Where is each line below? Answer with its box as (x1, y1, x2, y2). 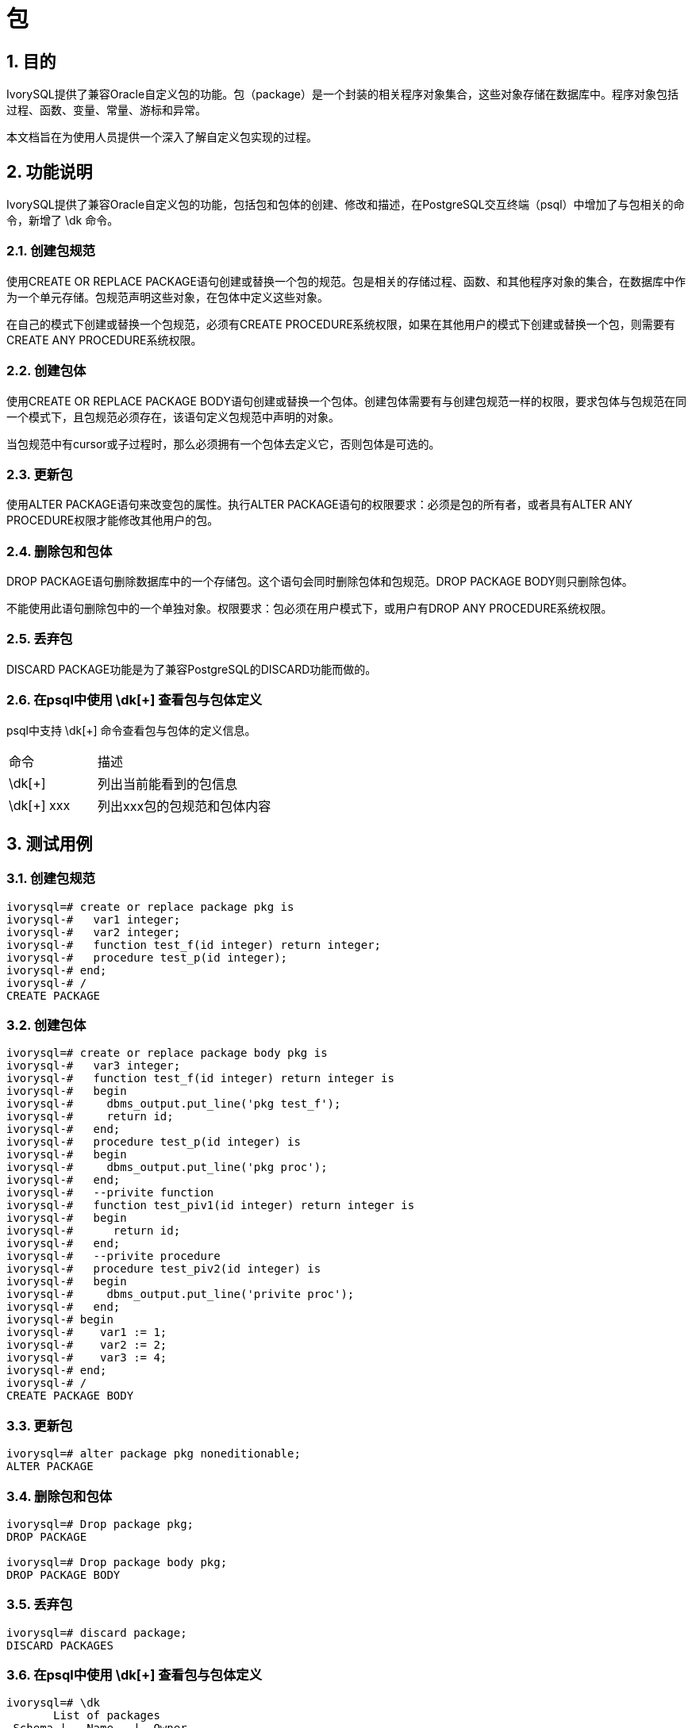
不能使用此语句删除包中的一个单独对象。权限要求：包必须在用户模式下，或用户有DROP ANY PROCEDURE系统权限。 (6, 601, 613, 616)
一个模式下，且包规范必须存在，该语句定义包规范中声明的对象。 (6, 409, 340, 424)
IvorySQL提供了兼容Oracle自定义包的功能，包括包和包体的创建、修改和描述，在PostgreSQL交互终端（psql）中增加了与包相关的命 (6, 198, 685, 212)
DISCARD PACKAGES (6, 1638, 113, 1652)
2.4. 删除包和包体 (6, 543, 113, 559)
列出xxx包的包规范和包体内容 (98, 797, 271, 814)
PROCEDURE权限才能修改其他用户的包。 (6, 513, 219, 528)
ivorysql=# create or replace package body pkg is (6, 1046, 328, 1060)
